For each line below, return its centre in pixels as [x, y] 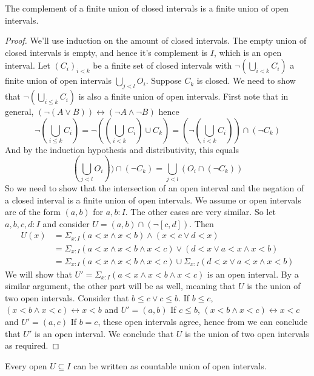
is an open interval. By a [253, 274]
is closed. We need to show [246, 80]
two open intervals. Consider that [67, 297]
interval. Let [28, 65]
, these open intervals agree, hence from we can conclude [203, 321]
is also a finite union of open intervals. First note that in [183, 96]
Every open [26, 365]
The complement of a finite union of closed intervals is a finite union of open [147, 8]
